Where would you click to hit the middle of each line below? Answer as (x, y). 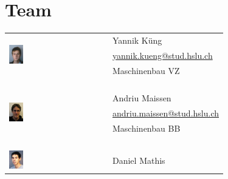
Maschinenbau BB (147, 128)
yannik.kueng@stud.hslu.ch (163, 55)
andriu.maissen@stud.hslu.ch (166, 113)
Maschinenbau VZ (146, 70)
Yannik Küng (137, 40)
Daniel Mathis (139, 160)
